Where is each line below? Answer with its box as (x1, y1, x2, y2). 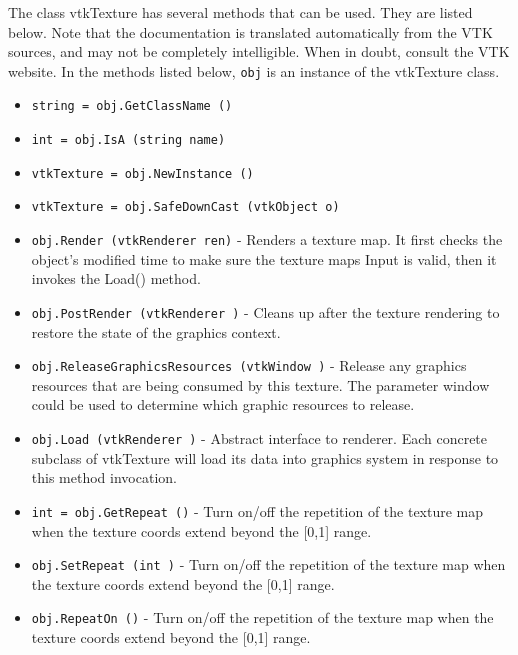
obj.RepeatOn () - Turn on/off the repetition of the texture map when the (31, 607, 494, 628)
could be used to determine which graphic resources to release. (31, 394, 415, 415)
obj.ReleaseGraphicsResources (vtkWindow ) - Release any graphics (31, 355, 467, 376)
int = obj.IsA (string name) (31, 133, 226, 148)
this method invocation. (31, 467, 177, 488)
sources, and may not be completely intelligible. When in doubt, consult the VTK (8, 41, 510, 62)
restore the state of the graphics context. (31, 321, 281, 342)
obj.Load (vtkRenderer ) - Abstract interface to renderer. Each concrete (31, 428, 488, 448)
